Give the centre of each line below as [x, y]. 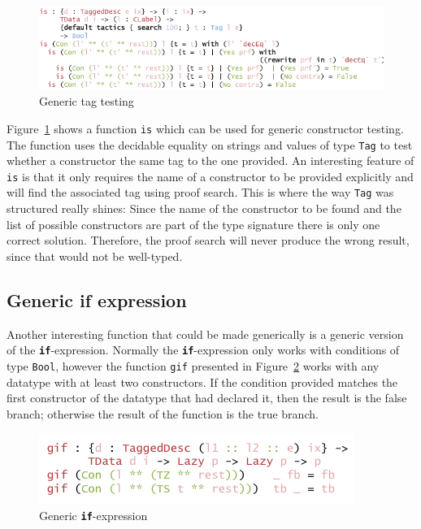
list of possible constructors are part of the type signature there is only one [193, 224]
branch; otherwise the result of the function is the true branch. [163, 413]
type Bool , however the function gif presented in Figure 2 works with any [193, 365]
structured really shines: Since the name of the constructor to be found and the [204, 208]
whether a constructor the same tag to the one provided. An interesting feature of [210, 160]
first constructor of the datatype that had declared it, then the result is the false [207, 398]
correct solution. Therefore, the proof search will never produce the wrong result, [208, 240]
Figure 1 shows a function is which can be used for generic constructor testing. [205, 128]
